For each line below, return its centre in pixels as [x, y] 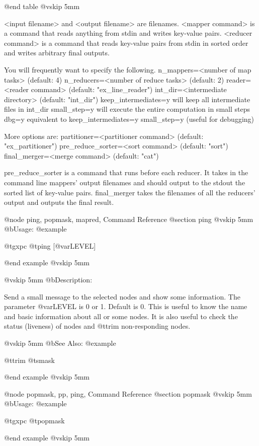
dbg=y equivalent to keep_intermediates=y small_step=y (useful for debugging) [129, 119]
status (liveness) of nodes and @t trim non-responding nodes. [97, 326]
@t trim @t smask [29, 360]
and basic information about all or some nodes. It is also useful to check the [121, 316]
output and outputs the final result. [59, 202]
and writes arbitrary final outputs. [57, 53]
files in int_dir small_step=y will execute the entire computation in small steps [127, 109]
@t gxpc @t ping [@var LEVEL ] [50, 245]
